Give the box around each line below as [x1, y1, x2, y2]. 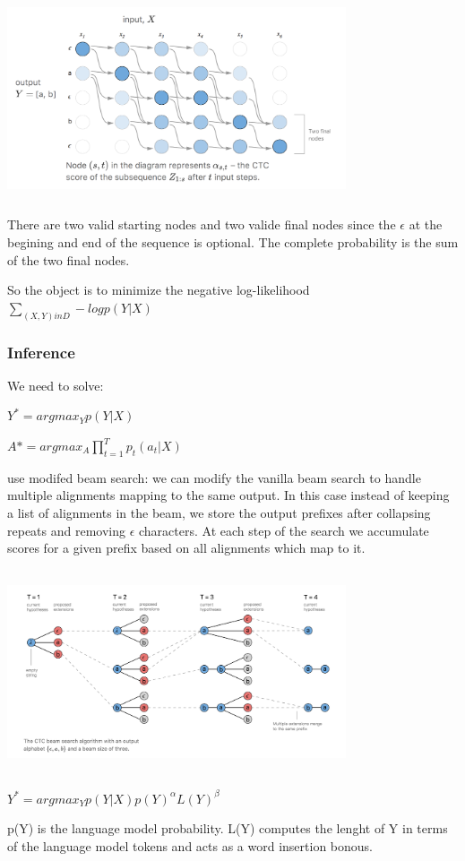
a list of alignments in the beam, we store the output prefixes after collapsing [7, 503, 431, 521]
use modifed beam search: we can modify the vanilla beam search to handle [7, 468, 421, 486]
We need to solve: [7, 375, 104, 394]
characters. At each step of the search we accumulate [139, 521, 429, 539]
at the [409, 215, 443, 234]
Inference [7, 340, 75, 363]
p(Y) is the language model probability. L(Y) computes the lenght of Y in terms [7, 819, 448, 838]
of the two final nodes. [7, 250, 130, 269]
